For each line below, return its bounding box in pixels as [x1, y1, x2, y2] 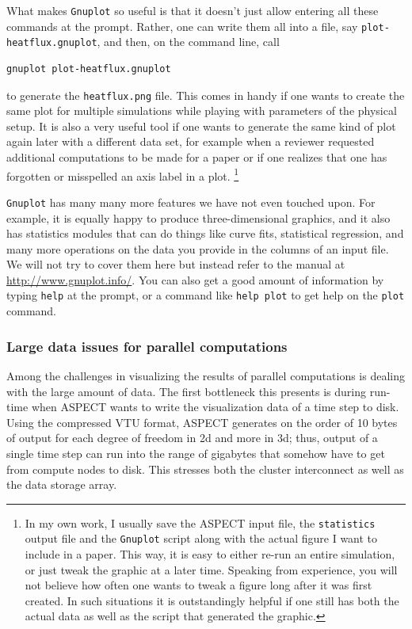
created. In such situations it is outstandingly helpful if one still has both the [25, 592, 399, 608]
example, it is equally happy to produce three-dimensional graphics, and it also [6, 209, 391, 226]
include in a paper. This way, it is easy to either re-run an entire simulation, [25, 546, 395, 562]
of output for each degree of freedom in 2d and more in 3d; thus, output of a [6, 429, 378, 446]
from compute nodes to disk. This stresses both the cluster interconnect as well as [6, 460, 404, 477]
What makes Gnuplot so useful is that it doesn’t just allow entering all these [6, 2, 379, 18]
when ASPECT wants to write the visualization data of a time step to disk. [31, 398, 399, 415]
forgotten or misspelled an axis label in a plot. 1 [6, 165, 239, 184]
